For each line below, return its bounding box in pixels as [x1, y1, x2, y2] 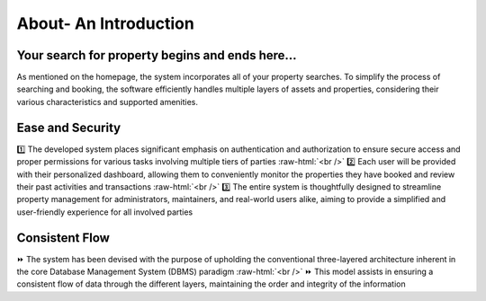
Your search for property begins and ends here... [16, 48, 297, 63]
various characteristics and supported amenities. [16, 96, 198, 107]
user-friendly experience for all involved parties [16, 207, 193, 217]
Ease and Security [16, 120, 121, 135]
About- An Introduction [16, 13, 195, 33]
